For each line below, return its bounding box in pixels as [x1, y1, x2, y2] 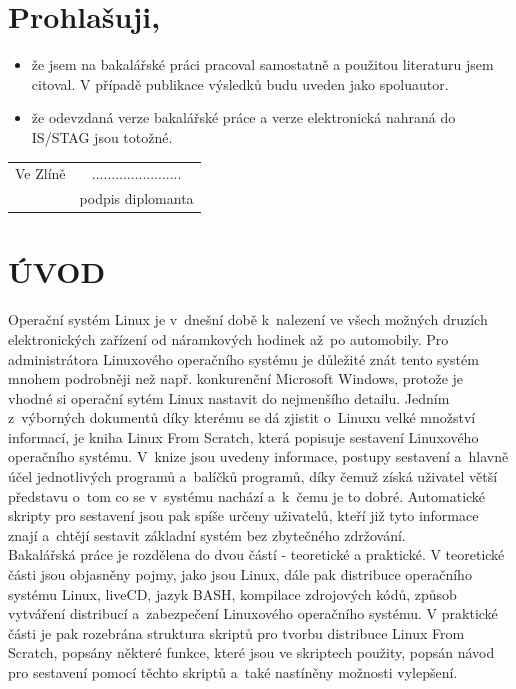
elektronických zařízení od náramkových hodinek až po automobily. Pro [8, 328, 449, 349]
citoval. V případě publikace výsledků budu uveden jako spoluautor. [31, 73, 449, 94]
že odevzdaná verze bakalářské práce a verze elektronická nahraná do [31, 107, 456, 128]
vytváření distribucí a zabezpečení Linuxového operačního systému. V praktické [8, 603, 498, 624]
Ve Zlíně [15, 163, 66, 184]
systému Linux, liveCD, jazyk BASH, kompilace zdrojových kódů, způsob [8, 583, 457, 604]
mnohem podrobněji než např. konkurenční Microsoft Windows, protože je [8, 368, 464, 389]
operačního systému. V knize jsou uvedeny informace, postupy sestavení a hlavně [8, 446, 509, 467]
